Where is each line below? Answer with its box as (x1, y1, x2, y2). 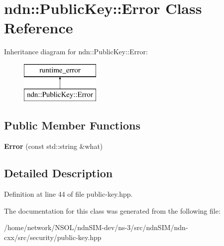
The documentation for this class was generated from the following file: (4, 205, 221, 216)
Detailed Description (4, 165, 113, 181)
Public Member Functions (4, 118, 140, 133)
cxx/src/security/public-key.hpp (4, 232, 102, 242)
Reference (4, 17, 73, 38)
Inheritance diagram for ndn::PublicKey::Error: (4, 46, 148, 57)
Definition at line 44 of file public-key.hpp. (4, 189, 133, 199)
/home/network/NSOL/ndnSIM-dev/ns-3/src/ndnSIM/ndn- (4, 222, 188, 233)
